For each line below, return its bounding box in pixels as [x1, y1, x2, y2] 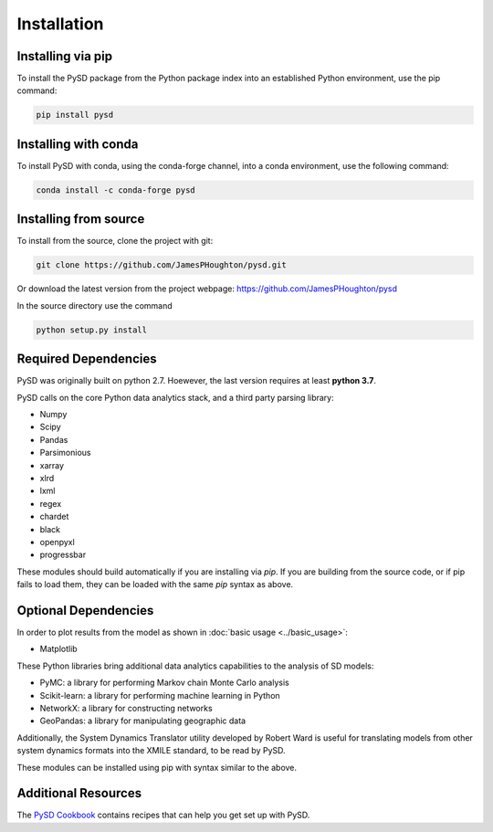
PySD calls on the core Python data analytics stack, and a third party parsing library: [16, 392, 335, 403]
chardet [39, 511, 69, 522]
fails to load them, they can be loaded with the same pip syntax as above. [16, 579, 294, 590]
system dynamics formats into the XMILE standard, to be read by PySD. [16, 745, 287, 756]
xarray [39, 459, 64, 470]
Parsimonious [39, 448, 91, 458]
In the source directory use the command [16, 300, 173, 311]
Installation [16, 14, 104, 34]
